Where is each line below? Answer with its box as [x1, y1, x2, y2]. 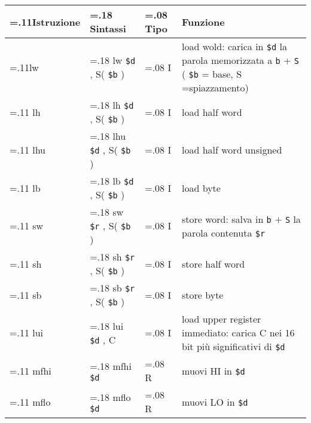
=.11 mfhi [10, 363, 51, 378]
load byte [182, 180, 221, 195]
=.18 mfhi [90, 358, 132, 373]
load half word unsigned [182, 143, 282, 157]
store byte [182, 287, 224, 302]
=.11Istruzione [10, 14, 81, 29]
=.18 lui [90, 318, 124, 333]
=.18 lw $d [90, 53, 136, 67]
